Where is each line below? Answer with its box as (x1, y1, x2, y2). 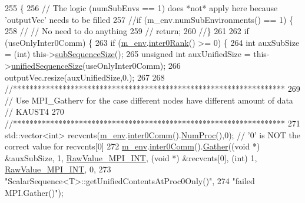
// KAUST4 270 (5, 105, 64, 118)
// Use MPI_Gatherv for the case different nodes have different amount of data (5, 94, 293, 106)
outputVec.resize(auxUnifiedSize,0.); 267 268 (5, 71, 165, 83)
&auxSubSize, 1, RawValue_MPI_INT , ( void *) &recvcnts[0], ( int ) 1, (5, 151, 257, 164)
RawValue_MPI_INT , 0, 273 (5, 163, 111, 175)
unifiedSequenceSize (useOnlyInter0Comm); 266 (11, 59, 181, 71)
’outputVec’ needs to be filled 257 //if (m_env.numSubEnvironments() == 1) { (5, 13, 294, 25)
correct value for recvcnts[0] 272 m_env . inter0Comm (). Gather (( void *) (5, 140, 260, 152)
